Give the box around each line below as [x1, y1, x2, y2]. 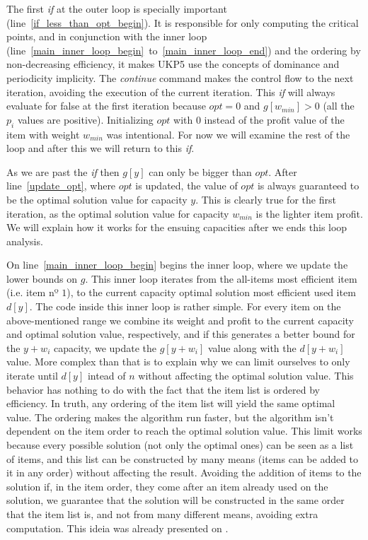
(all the [323, 98, 355, 113]
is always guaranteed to [257, 178, 360, 193]
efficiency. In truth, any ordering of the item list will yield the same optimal [6, 396, 335, 411]
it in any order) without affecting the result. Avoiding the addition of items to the [6, 465, 362, 480]
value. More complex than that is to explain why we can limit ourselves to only [6, 354, 350, 369]
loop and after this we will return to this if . [6, 141, 195, 155]
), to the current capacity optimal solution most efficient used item [67, 285, 356, 300]
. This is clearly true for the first [195, 192, 336, 206]
